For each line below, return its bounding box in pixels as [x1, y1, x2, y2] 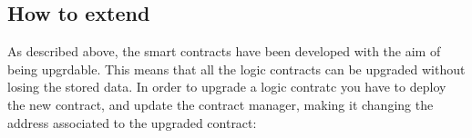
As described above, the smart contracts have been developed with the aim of [7, 42, 441, 61]
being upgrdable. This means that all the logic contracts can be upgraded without [7, 59, 466, 78]
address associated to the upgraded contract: [7, 113, 257, 132]
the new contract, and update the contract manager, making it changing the [7, 94, 434, 113]
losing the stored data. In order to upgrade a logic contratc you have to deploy [7, 77, 446, 96]
